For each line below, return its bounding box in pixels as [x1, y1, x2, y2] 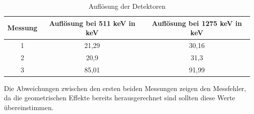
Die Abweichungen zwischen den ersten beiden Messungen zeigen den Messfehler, [4, 83, 246, 93]
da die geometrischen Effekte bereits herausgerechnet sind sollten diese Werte [4, 92, 235, 103]
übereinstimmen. [4, 102, 54, 112]
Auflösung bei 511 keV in [49, 18, 135, 28]
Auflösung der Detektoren [88, 1, 166, 11]
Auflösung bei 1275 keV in [151, 18, 242, 28]
